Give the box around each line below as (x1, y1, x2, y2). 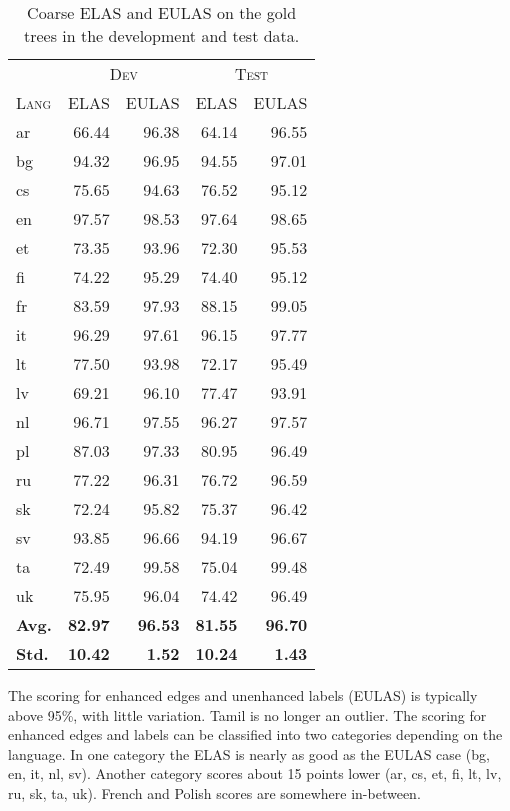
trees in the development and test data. (23, 24, 300, 47)
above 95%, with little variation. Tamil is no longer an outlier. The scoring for (8, 704, 487, 725)
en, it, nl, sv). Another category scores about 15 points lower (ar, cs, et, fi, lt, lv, (8, 763, 502, 784)
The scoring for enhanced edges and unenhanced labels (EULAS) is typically (8, 685, 478, 705)
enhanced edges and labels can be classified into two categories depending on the (8, 724, 503, 745)
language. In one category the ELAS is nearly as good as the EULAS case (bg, (8, 743, 490, 764)
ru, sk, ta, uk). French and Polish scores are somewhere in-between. (8, 782, 421, 803)
